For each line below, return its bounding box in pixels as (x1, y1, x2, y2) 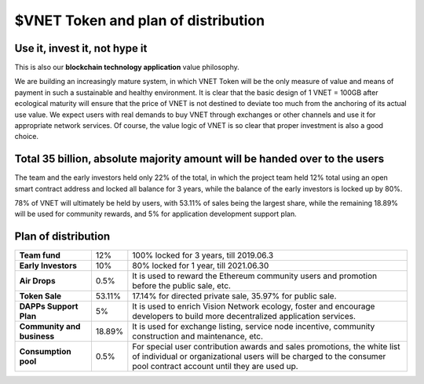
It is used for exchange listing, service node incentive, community (132, 321, 375, 332)
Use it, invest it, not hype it (14, 42, 148, 55)
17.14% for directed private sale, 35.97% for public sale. (132, 291, 337, 302)
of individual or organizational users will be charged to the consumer (132, 351, 386, 362)
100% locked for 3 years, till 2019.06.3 (132, 250, 274, 261)
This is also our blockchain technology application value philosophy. (14, 63, 239, 72)
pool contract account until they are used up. (132, 361, 298, 372)
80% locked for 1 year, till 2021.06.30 (132, 260, 269, 271)
